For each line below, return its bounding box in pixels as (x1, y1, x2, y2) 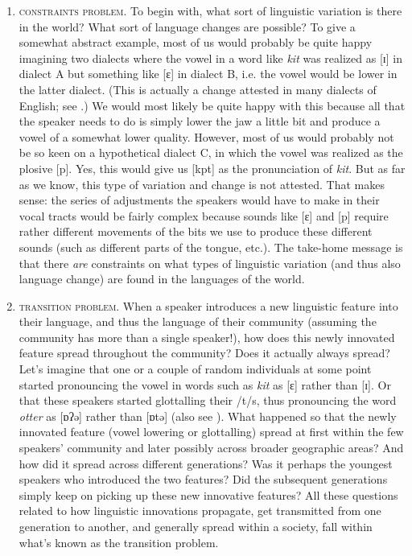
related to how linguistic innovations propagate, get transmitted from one (19, 502, 381, 519)
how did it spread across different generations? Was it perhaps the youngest (19, 455, 393, 472)
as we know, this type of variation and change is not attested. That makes (19, 175, 385, 192)
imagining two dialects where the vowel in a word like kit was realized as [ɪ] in (19, 49, 402, 66)
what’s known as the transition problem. (19, 533, 219, 550)
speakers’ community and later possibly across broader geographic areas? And (19, 439, 404, 456)
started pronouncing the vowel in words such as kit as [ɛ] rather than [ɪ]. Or (19, 376, 391, 393)
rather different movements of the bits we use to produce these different (19, 223, 373, 240)
